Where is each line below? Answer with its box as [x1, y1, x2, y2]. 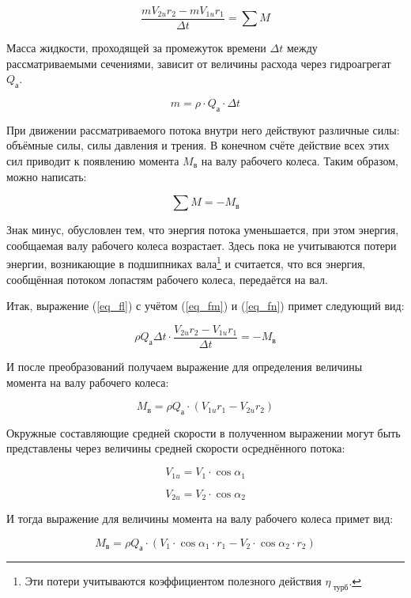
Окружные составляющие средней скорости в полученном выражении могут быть [6, 424, 401, 441]
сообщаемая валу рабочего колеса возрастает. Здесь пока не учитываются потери [6, 237, 397, 253]
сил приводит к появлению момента [6, 153, 179, 169]
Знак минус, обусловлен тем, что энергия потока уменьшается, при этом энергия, [6, 221, 399, 238]
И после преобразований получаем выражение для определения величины [6, 358, 363, 374]
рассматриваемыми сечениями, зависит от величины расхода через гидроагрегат [6, 55, 391, 71]
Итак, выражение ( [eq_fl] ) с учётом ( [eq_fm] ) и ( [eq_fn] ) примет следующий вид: [6, 297, 405, 314]
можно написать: [6, 168, 87, 184]
